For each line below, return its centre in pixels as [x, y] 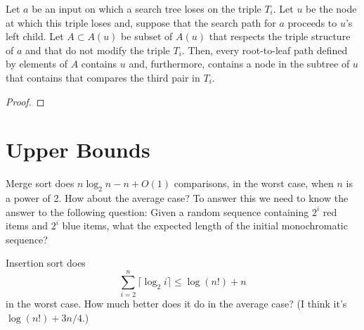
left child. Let [35, 36]
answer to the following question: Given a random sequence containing [157, 211]
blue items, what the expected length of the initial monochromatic [205, 226]
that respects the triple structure [280, 36]
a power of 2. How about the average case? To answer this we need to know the [177, 198]
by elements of [37, 64]
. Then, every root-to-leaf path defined [265, 50]
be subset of [147, 36]
